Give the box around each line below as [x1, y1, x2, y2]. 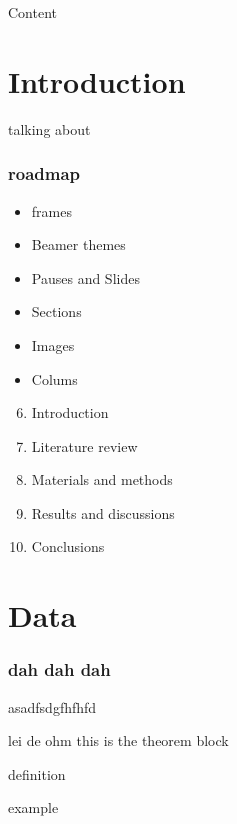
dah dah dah [8, 657, 111, 682]
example [8, 797, 59, 818]
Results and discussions [31, 502, 175, 523]
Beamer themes [31, 234, 126, 255]
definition [8, 763, 66, 784]
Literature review [31, 435, 138, 456]
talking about [8, 118, 91, 139]
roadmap [8, 161, 81, 186]
